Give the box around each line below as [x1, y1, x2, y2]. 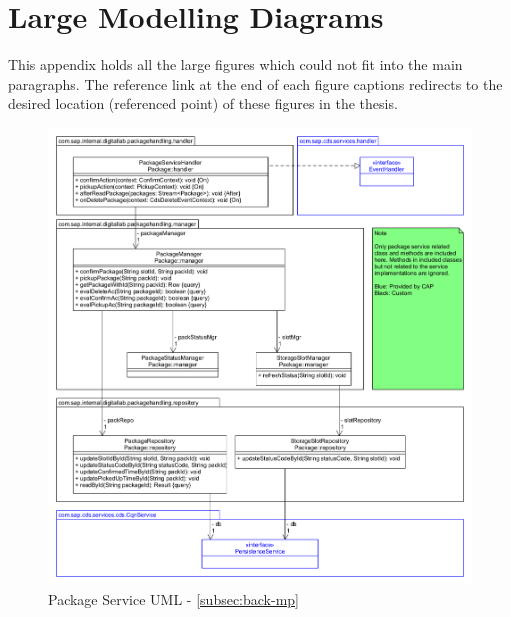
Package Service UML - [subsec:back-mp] [48, 589, 300, 609]
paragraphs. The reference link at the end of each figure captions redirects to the [8, 73, 503, 94]
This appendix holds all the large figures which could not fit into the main [8, 54, 463, 75]
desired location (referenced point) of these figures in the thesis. [8, 93, 398, 114]
